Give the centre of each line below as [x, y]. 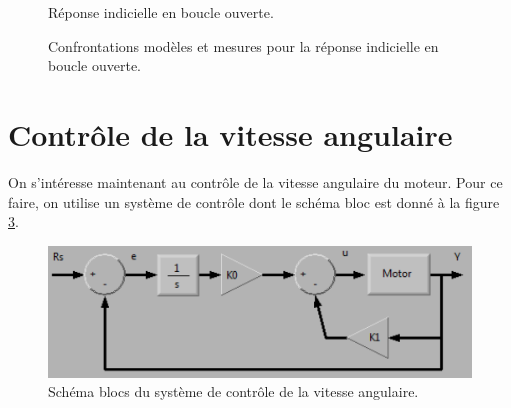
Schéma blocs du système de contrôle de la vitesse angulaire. [233, 391]
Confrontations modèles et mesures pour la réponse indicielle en [243, 45]
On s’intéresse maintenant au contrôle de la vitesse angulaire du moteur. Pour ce [255, 181]
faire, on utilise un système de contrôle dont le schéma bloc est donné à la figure [254, 201]
